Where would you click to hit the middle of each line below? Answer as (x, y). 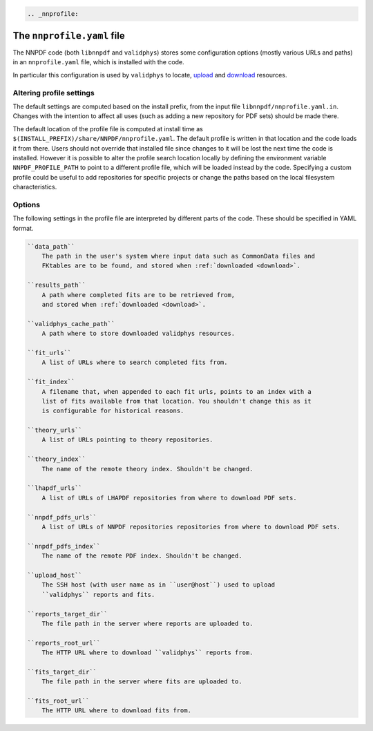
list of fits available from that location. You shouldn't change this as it (177, 401)
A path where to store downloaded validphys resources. (138, 334)
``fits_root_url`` (58, 701)
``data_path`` (51, 246)
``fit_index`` (51, 382)
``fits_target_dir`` (62, 672)
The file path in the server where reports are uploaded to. (147, 623)
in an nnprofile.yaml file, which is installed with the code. (98, 62)
